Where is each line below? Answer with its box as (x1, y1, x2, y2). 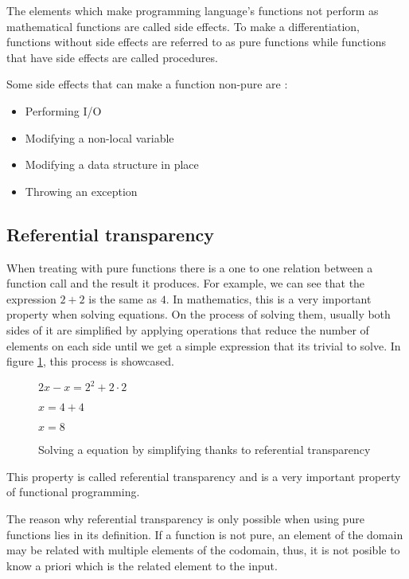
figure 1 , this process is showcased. (6, 353, 174, 370)
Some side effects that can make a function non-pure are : (6, 76, 288, 92)
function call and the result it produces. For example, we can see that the (6, 275, 365, 291)
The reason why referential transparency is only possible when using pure (6, 510, 364, 526)
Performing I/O (25, 102, 102, 119)
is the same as (88, 290, 158, 307)
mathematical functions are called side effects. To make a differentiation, (6, 18, 360, 34)
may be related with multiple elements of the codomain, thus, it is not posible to (6, 542, 400, 558)
